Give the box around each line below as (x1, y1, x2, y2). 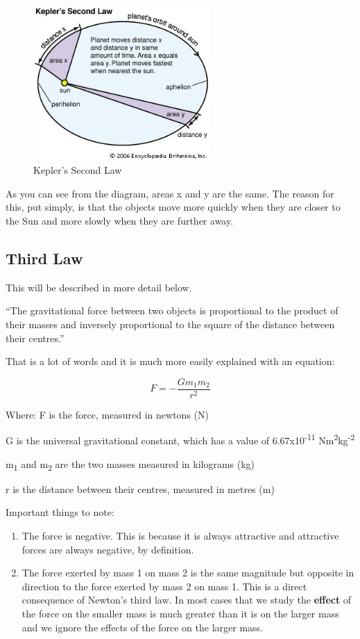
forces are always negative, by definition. (22, 542, 194, 556)
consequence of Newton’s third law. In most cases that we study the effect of (22, 592, 352, 607)
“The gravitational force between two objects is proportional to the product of (6, 303, 338, 318)
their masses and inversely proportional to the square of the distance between (6, 316, 335, 331)
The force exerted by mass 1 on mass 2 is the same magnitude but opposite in (22, 565, 354, 580)
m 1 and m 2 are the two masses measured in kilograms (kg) (6, 456, 255, 473)
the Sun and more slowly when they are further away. (6, 213, 234, 227)
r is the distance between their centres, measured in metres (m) (6, 481, 275, 496)
